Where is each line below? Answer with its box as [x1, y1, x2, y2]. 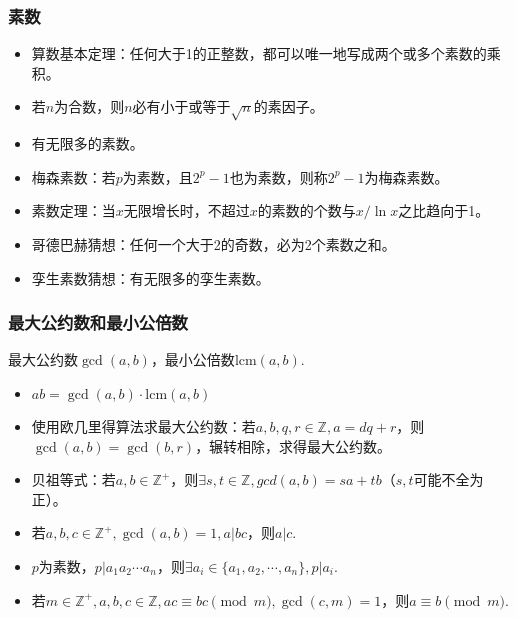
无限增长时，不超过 [123, 200, 250, 221]
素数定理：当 [31, 200, 116, 221]
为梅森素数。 [364, 166, 449, 187]
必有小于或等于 [132, 96, 231, 117]
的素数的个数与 [257, 200, 356, 221]
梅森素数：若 [31, 166, 116, 187]
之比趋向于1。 [398, 200, 490, 221]
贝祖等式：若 [31, 469, 116, 490]
